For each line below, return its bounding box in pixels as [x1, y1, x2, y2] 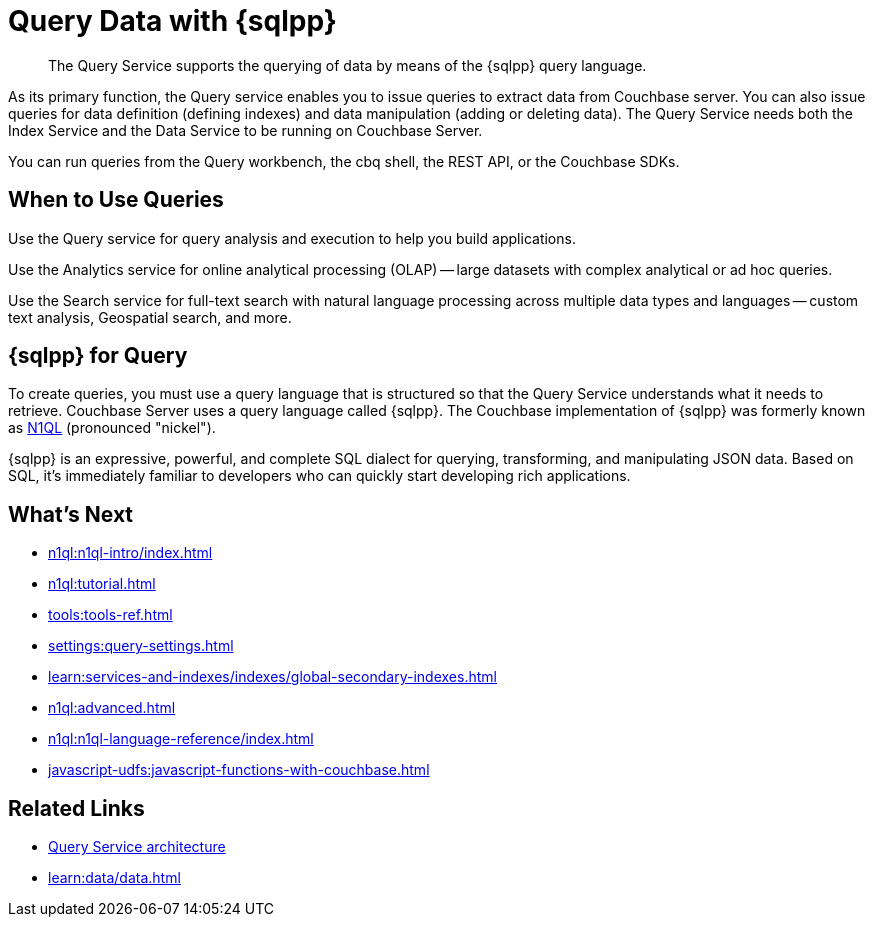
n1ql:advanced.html [48, 699, 176, 717]
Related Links [8, 795, 145, 821]
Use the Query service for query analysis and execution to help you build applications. [8, 229, 576, 247]
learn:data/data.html [48, 869, 181, 887]
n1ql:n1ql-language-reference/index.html [48, 730, 314, 748]
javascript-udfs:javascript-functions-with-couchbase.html [48, 761, 430, 779]
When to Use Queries [8, 187, 224, 213]
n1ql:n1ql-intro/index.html [48, 544, 213, 562]
